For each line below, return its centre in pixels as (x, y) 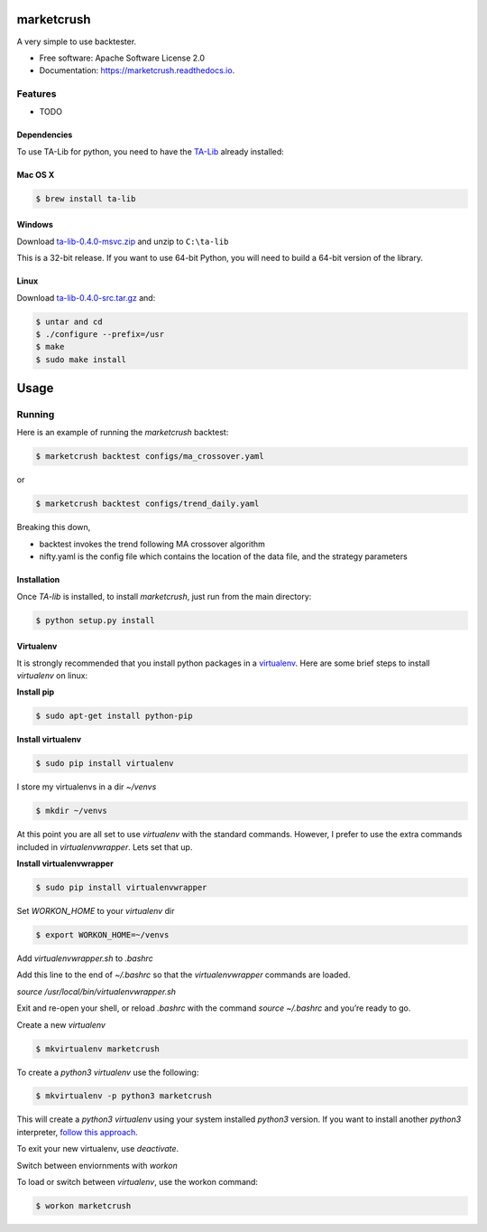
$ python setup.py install (95, 620)
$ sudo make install (81, 359)
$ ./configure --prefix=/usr (100, 334)
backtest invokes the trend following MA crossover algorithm (152, 544)
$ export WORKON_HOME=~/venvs (102, 934)
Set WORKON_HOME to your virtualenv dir (96, 911)
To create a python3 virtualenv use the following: (108, 1072)
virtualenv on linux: (52, 675)
